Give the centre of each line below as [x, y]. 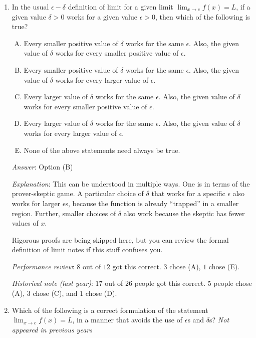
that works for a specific [188, 193]
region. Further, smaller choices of [64, 213]
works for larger [36, 203]
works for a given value [102, 16]
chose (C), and [55, 293]
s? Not [219, 320]
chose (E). [224, 266]
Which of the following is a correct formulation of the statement [110, 310]
